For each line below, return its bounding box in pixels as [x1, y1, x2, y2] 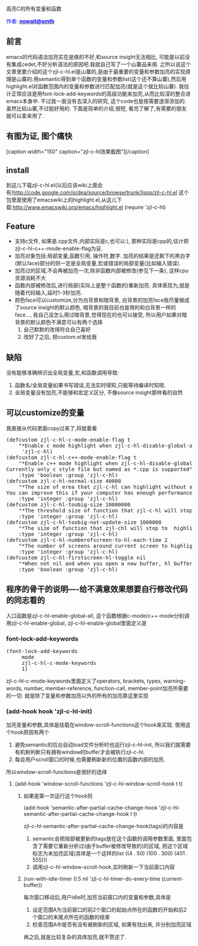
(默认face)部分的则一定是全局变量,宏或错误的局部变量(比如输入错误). [14, 260, 181, 267]
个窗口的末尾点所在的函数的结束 [32, 914, 110, 921]
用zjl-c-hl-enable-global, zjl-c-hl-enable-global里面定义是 [6, 619, 147, 627]
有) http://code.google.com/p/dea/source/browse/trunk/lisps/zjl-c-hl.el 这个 [6, 189, 190, 196]
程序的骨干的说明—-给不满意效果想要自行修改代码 [6, 584, 188, 594]
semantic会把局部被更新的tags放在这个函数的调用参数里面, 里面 [32, 835, 187, 842]
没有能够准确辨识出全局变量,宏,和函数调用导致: [6, 369, 120, 376]
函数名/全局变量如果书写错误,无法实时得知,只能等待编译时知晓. [14, 382, 166, 389]
